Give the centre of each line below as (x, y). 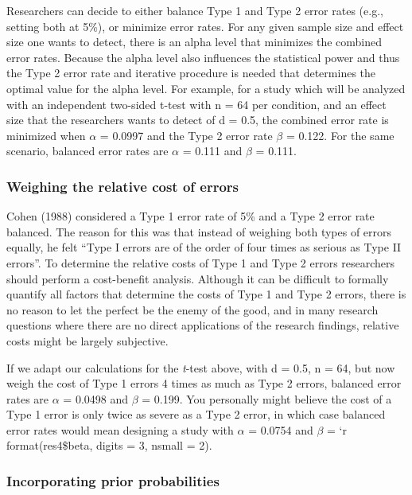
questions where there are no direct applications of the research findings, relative (203, 325)
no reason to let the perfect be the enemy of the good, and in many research (192, 309)
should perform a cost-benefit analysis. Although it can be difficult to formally (198, 278)
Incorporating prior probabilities (113, 480)
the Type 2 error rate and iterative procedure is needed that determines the (191, 73)
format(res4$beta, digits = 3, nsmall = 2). (109, 445)
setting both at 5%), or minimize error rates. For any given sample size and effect (205, 26)
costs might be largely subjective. (87, 340)
